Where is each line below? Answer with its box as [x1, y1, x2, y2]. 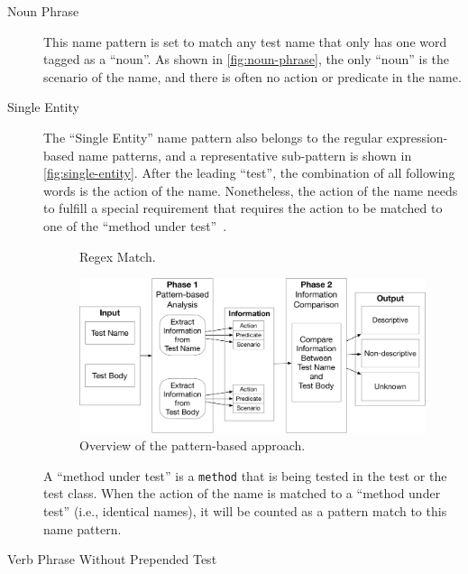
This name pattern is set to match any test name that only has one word [43, 32, 447, 51]
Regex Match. [79, 246, 156, 265]
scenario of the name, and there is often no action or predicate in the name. [43, 67, 462, 86]
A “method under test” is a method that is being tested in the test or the [43, 466, 447, 485]
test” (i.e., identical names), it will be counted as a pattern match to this [43, 501, 447, 520]
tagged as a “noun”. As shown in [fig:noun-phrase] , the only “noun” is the [43, 50, 450, 69]
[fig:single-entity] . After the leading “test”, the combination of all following [43, 163, 455, 182]
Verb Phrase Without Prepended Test [7, 550, 217, 569]
